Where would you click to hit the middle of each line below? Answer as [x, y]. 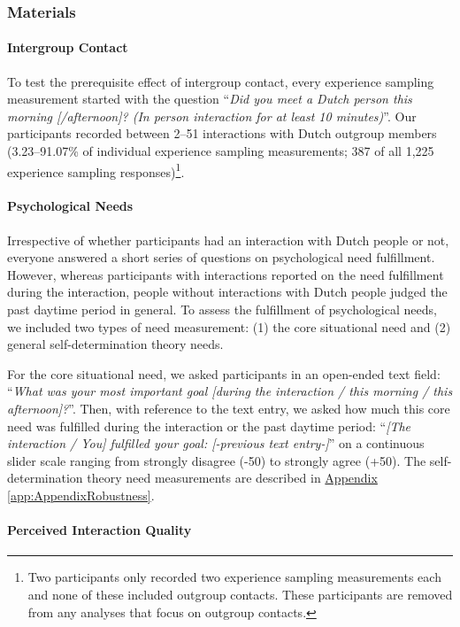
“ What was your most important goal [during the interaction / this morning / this [230, 391]
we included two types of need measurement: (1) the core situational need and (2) [229, 326]
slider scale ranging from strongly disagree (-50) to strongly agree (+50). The [217, 460]
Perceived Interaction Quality [100, 530]
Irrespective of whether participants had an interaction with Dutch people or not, [228, 240]
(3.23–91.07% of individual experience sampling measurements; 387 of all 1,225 [221, 151]
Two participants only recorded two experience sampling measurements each [234, 577]
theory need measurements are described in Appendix [232, 478]
